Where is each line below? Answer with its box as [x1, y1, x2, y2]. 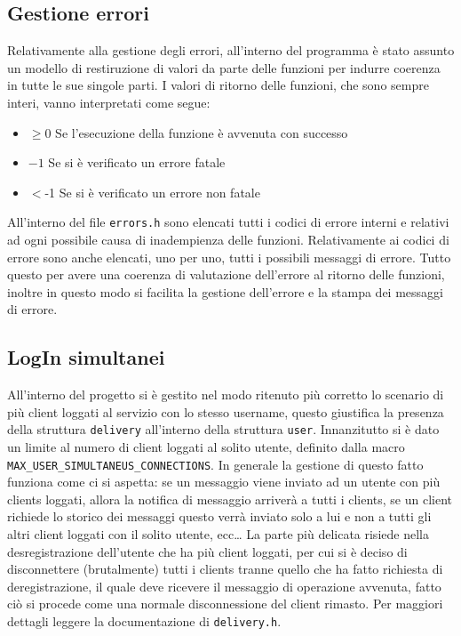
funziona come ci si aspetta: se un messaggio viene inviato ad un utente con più [7, 472, 441, 491]
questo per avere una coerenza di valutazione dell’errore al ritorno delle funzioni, [7, 265, 445, 284]
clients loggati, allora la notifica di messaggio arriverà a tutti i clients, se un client [7, 489, 453, 508]
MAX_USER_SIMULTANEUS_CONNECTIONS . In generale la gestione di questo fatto [7, 455, 424, 473]
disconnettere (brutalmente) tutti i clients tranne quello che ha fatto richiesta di [7, 560, 443, 578]
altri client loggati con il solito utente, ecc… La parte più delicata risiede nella [7, 525, 429, 543]
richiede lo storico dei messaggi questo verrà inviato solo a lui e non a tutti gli [7, 507, 432, 526]
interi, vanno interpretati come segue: [7, 93, 211, 111]
